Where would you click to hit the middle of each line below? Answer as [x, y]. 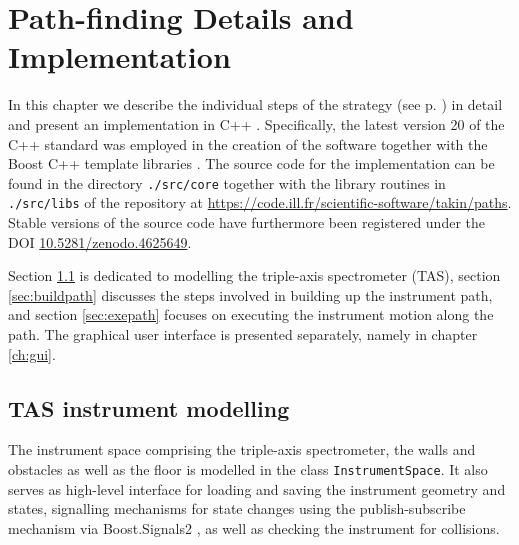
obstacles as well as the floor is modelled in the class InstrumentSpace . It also [248, 468]
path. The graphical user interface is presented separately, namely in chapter [243, 333]
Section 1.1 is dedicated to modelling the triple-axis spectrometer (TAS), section [254, 275]
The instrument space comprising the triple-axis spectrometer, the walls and [242, 449]
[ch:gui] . [32, 353]
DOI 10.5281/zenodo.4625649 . [100, 241]
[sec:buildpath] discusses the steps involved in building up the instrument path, [250, 294]
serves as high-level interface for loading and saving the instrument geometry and [257, 488]
